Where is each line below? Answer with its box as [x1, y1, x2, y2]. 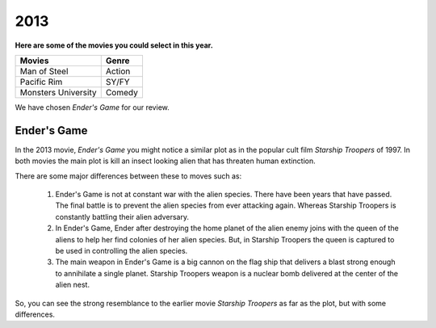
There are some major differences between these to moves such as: [15, 170, 242, 181]
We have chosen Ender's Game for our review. [15, 102, 170, 112]
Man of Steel [19, 65, 69, 77]
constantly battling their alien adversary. [55, 212, 190, 221]
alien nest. [55, 280, 90, 290]
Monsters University [19, 86, 97, 98]
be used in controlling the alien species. [55, 246, 188, 255]
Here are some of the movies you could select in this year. [15, 40, 213, 50]
